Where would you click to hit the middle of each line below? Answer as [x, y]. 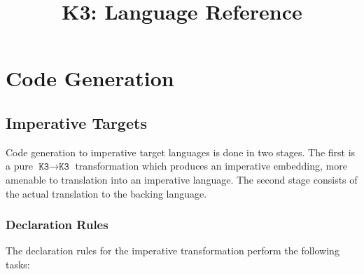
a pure [19, 166]
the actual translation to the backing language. [106, 193]
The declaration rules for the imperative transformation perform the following [173, 251]
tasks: [18, 264]
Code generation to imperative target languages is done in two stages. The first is [181, 152]
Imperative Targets [76, 122]
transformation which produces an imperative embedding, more [211, 166]
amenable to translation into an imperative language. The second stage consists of [182, 179]
